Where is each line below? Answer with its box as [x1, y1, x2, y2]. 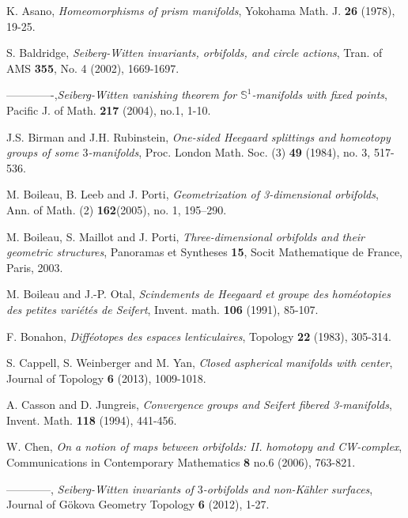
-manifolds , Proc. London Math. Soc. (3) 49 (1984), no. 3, [88, 144, 371, 161]
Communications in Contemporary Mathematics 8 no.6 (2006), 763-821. [6, 454, 356, 471]
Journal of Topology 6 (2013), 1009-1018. [6, 369, 206, 386]
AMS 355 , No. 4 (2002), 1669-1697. [6, 59, 179, 76]
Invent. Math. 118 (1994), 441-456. [6, 411, 177, 428]
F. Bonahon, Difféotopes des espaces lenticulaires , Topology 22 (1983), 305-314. [6, 327, 391, 344]
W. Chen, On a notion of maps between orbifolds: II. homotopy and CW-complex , [6, 438, 402, 455]
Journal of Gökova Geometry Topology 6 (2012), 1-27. [6, 496, 270, 512]
